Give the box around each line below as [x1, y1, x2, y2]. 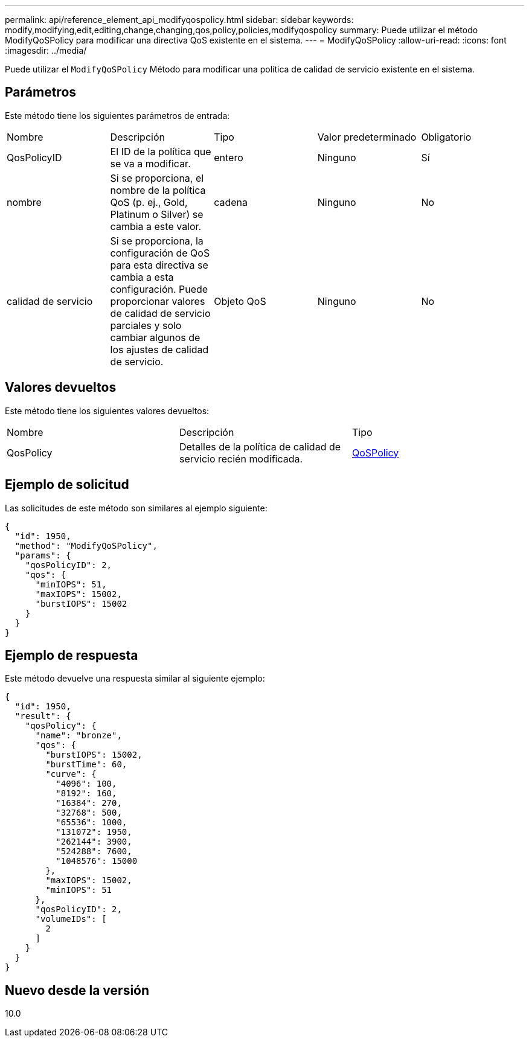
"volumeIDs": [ [35, 914, 107, 924]
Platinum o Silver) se [110, 208, 204, 220]
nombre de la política [110, 184, 206, 196]
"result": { [14, 711, 71, 721]
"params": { [14, 550, 71, 560]
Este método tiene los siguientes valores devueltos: [5, 405, 210, 416]
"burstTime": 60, [45, 759, 127, 770]
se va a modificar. [110, 157, 191, 170]
